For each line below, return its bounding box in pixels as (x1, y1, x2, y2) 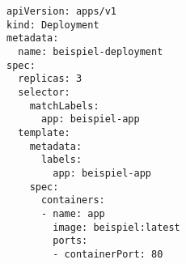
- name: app (40, 207, 105, 219)
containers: (40, 194, 105, 207)
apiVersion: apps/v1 (6, 6, 117, 17)
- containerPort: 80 (53, 248, 163, 260)
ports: (53, 235, 88, 247)
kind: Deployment (6, 19, 99, 31)
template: (18, 126, 70, 138)
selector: (18, 86, 70, 98)
